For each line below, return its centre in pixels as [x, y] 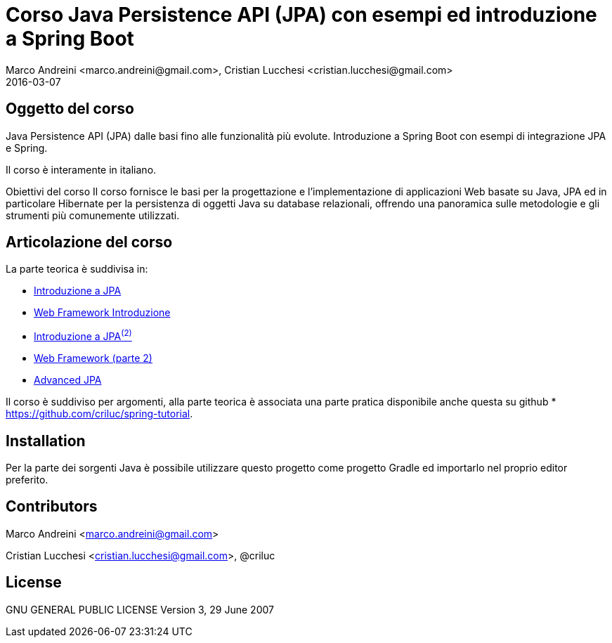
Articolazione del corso [89, 242]
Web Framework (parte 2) [93, 358]
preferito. [27, 479]
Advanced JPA [68, 380]
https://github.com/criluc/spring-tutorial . [99, 414]
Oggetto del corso [70, 109]
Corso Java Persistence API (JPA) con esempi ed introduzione [301, 15]
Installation [46, 441]
